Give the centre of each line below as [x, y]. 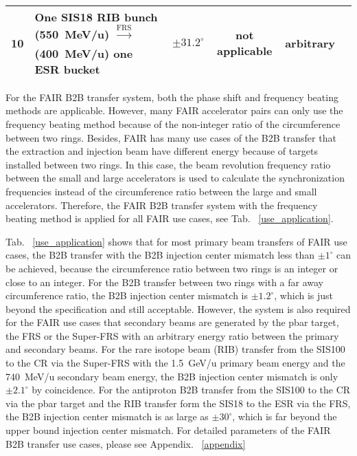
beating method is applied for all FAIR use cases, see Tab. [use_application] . [170, 218]
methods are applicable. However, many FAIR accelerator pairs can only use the [174, 110]
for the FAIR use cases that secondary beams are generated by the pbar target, [172, 322]
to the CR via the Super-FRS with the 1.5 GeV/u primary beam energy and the [175, 363]
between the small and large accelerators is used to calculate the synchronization [175, 178]
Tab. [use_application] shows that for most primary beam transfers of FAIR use [176, 241]
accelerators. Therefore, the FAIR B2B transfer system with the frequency [162, 205]
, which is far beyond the [285, 416]
